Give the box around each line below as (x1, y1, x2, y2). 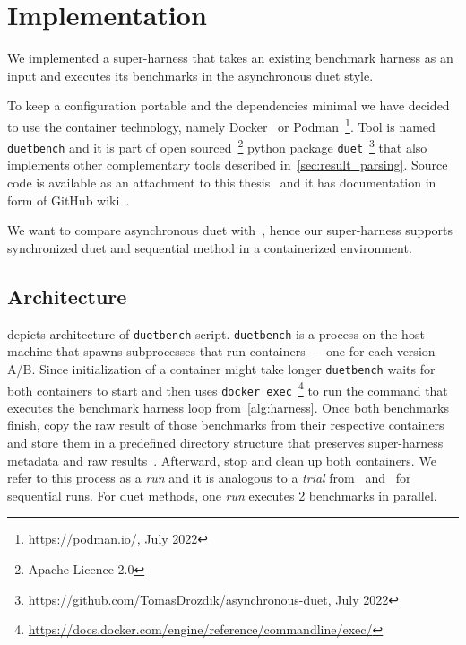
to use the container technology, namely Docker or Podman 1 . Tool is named (7, 114, 436, 135)
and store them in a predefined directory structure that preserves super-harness (7, 433, 444, 452)
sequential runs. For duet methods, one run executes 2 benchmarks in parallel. (7, 485, 437, 504)
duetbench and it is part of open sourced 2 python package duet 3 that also (7, 135, 427, 156)
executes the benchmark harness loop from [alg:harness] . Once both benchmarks (7, 397, 449, 416)
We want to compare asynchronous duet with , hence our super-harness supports (7, 221, 453, 240)
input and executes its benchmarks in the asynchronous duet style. (7, 65, 374, 84)
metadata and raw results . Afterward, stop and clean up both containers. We (7, 450, 436, 469)
